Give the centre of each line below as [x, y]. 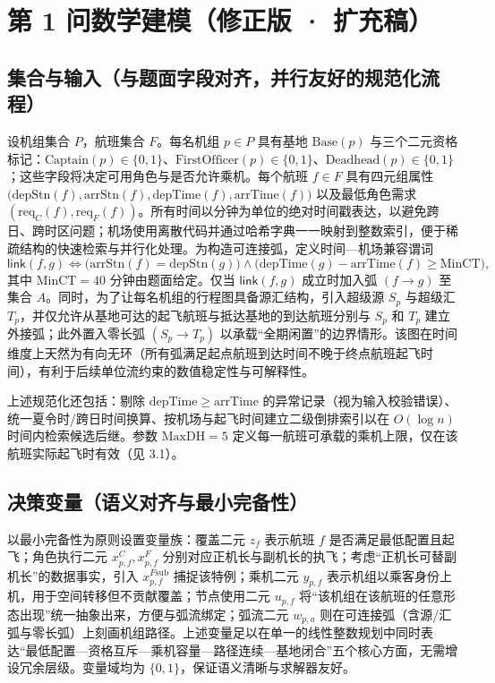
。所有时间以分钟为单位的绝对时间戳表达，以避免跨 [289, 211]
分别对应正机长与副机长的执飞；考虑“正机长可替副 [310, 556]
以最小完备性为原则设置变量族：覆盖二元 [126, 538]
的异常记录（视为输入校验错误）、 [360, 401]
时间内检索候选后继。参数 [82, 435]
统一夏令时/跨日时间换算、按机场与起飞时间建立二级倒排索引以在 [198, 418]
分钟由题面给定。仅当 [172, 279]
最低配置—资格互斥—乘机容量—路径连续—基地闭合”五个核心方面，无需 [235, 649]
